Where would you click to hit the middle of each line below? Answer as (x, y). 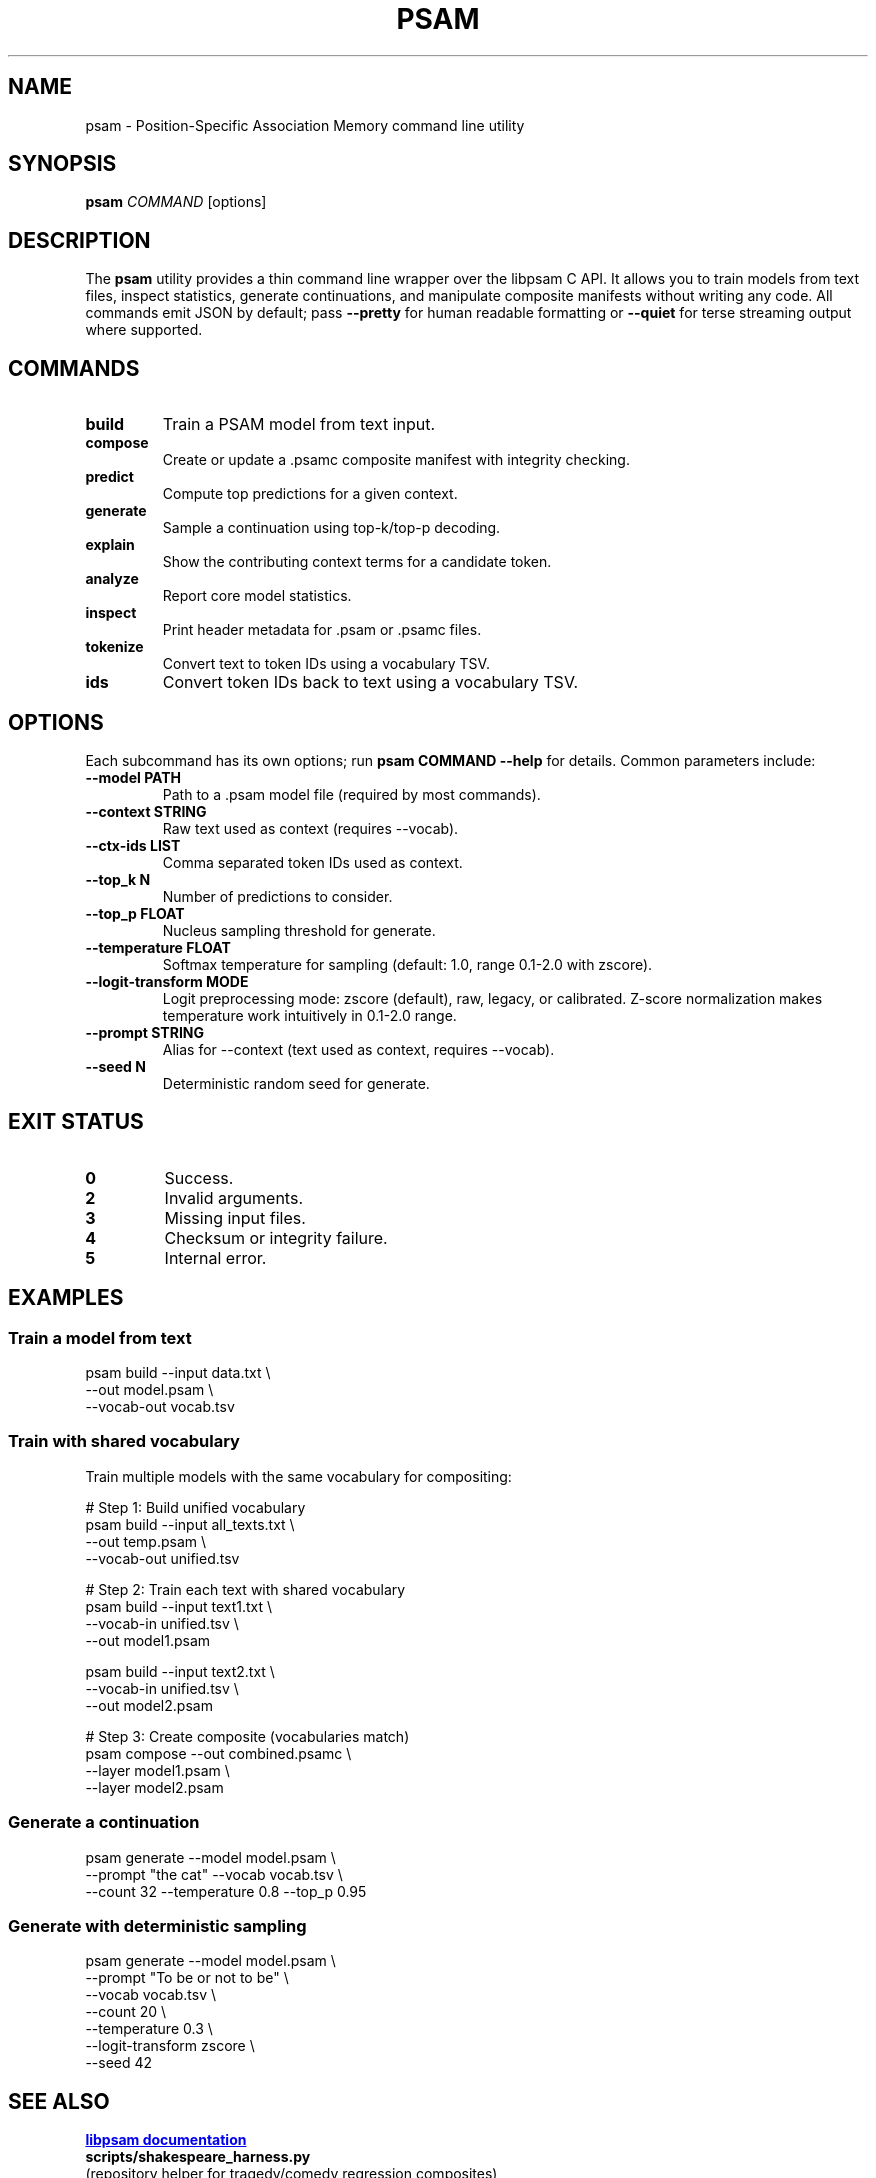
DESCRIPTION (79, 240)
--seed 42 (119, 2063)
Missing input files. (235, 1217)
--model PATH (133, 777)
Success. (199, 1177)
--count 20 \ (126, 2012)
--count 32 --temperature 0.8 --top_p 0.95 (226, 1891)
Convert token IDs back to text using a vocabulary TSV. (370, 682)
